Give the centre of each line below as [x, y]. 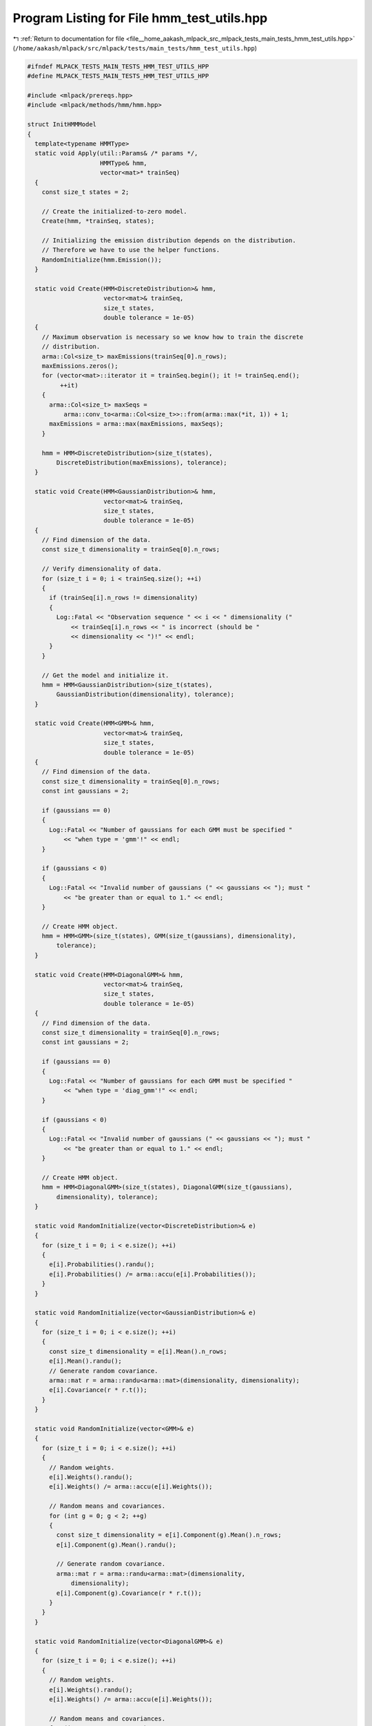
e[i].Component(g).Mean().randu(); [116, 1544]
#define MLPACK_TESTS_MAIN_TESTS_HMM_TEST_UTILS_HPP [118, 76]
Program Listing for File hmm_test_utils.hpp [140, 18]
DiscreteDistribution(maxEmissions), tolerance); [142, 462]
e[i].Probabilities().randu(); [102, 1264]
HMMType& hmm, [124, 163]
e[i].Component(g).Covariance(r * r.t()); [129, 1593]
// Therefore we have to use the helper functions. [131, 250]
